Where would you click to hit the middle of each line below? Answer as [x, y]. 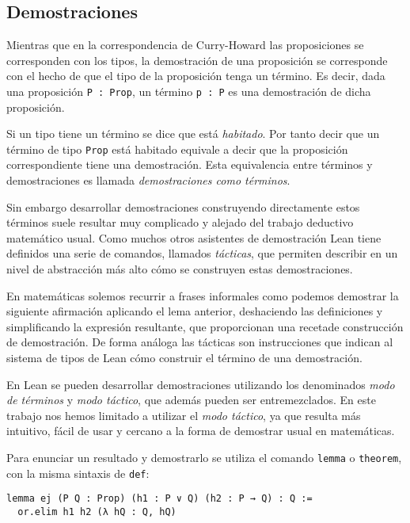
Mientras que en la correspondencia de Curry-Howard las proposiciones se [185, 45]
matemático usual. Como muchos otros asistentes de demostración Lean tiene [194, 237]
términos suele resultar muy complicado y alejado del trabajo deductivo [180, 222]
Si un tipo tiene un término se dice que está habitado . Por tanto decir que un [193, 134]
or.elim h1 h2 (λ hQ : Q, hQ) [97, 512]
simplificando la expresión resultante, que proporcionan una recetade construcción [205, 326]
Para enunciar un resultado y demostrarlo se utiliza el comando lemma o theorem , [204, 457]
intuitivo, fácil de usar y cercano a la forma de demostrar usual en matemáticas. [201, 431]
